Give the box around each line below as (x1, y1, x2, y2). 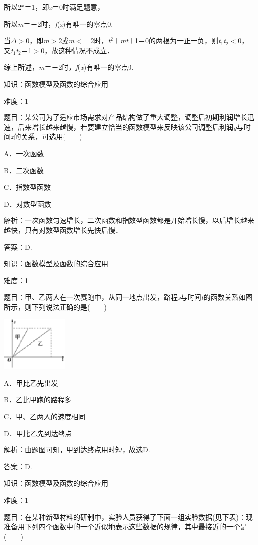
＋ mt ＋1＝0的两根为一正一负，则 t (113, 35, 221, 46)
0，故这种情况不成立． (41, 45, 114, 55)
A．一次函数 (4, 148, 44, 158)
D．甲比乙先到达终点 (4, 428, 72, 438)
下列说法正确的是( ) (31, 301, 107, 312)
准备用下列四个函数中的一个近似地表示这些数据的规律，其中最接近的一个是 (4, 521, 247, 532)
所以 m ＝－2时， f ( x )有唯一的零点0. (4, 18, 113, 29)
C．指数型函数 (4, 182, 51, 192)
